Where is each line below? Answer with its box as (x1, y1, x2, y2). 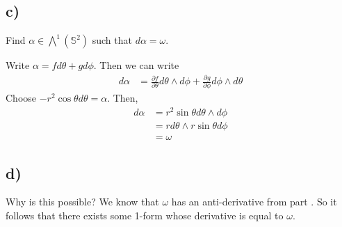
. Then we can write (93, 58, 179, 72)
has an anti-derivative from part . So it (171, 194, 337, 209)
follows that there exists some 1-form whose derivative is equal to (6, 208, 284, 223)
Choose (6, 91, 37, 105)
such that (92, 33, 132, 47)
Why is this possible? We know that (6, 194, 159, 209)
